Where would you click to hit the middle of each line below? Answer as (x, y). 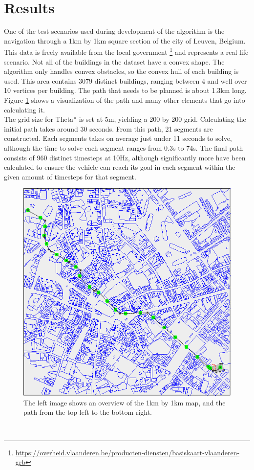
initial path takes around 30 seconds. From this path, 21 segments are (108, 128)
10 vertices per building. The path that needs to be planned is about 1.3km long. (125, 90)
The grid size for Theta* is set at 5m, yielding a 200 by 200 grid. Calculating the (125, 119)
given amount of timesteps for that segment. (70, 176)
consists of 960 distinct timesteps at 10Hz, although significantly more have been (125, 157)
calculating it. (25, 109)
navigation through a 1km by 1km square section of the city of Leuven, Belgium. (125, 40)
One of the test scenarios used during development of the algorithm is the (114, 31)
